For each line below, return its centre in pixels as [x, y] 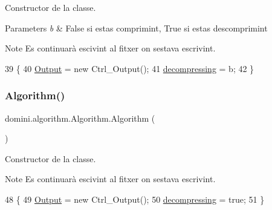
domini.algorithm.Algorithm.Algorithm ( [80, 118]
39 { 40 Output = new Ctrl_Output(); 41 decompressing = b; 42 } [130, 68]
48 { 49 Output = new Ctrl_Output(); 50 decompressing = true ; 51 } [135, 199]
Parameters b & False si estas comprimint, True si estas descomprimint [136, 28]
